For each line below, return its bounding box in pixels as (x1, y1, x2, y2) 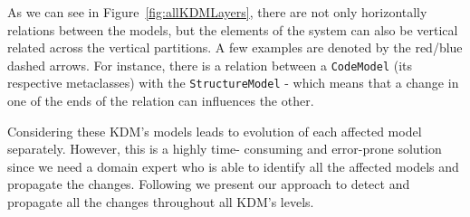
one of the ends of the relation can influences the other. (7, 91, 314, 110)
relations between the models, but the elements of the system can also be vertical (7, 20, 458, 39)
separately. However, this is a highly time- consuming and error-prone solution (7, 139, 442, 158)
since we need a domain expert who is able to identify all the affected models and (7, 156, 459, 175)
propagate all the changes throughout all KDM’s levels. (7, 193, 314, 212)
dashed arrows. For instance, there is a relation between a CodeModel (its (7, 55, 413, 74)
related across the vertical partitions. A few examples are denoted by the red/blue (7, 38, 463, 57)
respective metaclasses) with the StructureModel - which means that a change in (7, 73, 459, 92)
